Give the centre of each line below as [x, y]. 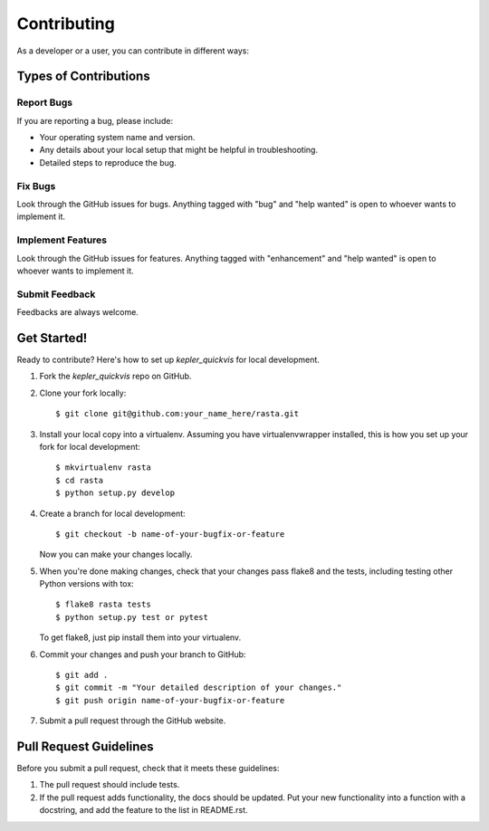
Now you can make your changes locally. [116, 554]
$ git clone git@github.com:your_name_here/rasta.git [177, 414]
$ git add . [82, 675]
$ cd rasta [80, 480]
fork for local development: [90, 446]
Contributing [66, 24]
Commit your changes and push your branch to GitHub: [143, 654]
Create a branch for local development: [112, 513]
